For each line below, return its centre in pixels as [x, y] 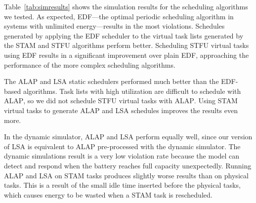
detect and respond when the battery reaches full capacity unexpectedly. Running [128, 165]
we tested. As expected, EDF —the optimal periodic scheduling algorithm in [119, 16]
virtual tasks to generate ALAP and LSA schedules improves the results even [121, 110]
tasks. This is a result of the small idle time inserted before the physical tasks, [122, 185]
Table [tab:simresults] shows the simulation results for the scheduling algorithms [126, 6]
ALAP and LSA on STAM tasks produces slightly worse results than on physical [126, 175]
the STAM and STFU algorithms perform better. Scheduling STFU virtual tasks [127, 45]
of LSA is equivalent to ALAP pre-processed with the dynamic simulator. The [122, 146]
